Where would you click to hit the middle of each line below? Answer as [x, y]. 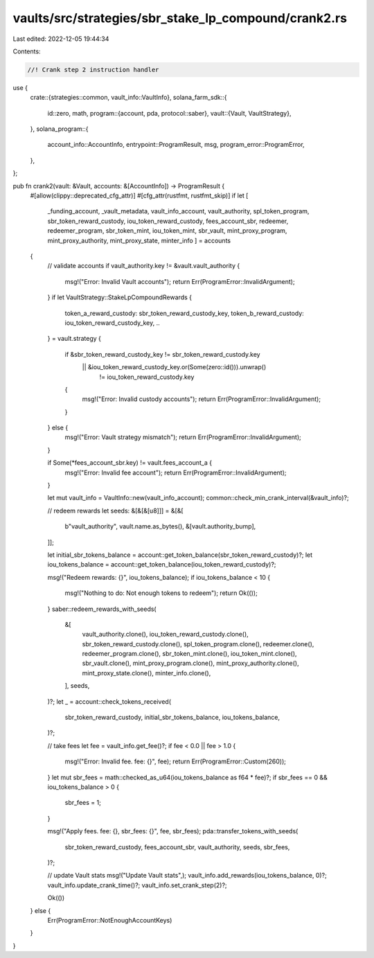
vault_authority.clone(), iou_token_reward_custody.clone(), [165, 635]
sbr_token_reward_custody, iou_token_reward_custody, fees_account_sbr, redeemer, [168, 221]
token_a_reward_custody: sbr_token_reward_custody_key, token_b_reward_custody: [184, 313]
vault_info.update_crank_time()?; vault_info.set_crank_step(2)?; [137, 885]
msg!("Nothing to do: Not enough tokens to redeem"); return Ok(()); [161, 593]
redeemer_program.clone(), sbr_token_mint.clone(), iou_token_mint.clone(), [189, 654]
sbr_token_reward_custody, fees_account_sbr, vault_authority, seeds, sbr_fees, [177, 847]
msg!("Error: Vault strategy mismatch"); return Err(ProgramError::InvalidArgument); [183, 437]
